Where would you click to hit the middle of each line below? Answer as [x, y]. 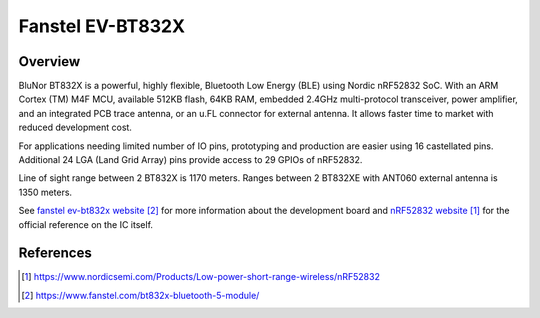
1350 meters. [45, 192]
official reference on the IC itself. [86, 224]
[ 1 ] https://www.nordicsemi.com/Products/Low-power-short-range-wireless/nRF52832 [200, 277]
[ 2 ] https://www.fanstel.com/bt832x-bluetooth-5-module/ [140, 295]
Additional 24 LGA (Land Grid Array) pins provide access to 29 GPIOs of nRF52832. [190, 160]
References [55, 253]
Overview [49, 61]
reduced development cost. [75, 127]
